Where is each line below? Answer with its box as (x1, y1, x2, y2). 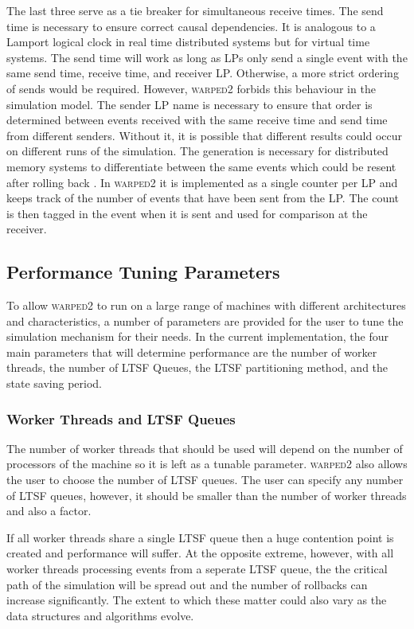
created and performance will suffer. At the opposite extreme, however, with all (6, 545, 394, 561)
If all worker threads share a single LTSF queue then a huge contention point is (6, 529, 394, 545)
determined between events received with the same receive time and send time (6, 111, 388, 128)
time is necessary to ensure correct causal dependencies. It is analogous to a (6, 18, 376, 34)
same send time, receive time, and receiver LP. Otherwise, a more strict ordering (6, 64, 399, 81)
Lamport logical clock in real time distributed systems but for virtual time (6, 33, 370, 50)
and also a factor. (6, 502, 92, 519)
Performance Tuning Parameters (6, 260, 280, 284)
